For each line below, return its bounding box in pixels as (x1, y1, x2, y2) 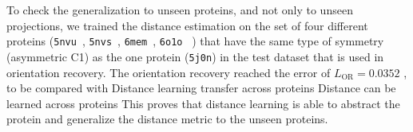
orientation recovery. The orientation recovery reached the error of (6, 64, 331, 80)
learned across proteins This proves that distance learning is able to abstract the (6, 95, 400, 111)
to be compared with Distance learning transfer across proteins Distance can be (6, 80, 396, 96)
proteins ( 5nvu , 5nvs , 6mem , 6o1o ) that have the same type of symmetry (6, 33, 384, 49)
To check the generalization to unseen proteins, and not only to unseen (6, 2, 353, 17)
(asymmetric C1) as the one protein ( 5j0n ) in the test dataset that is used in (6, 48, 384, 64)
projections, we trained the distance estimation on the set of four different (6, 17, 368, 33)
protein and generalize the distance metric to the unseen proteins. (6, 111, 328, 127)
